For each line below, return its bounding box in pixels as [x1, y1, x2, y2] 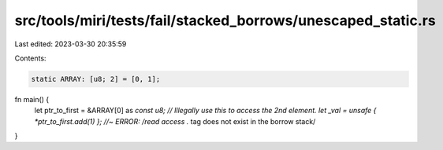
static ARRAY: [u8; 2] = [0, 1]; [31, 75, 161, 83]
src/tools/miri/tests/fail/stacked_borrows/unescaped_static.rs [14, 12, 437, 29]
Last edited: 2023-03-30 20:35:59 [14, 39, 127, 49]
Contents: [14, 53, 47, 63]
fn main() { [14, 94, 50, 104]
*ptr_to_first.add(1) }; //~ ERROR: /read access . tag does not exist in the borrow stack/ [34, 116, 316, 126]
